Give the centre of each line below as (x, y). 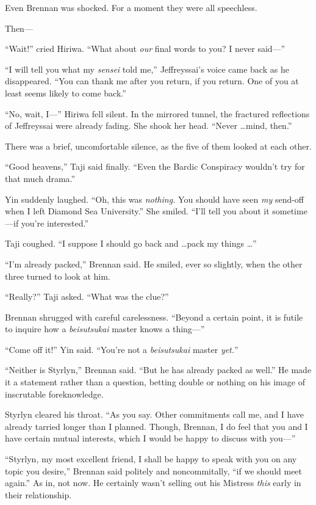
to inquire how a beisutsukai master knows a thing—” (105, 329)
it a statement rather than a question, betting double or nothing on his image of (155, 382)
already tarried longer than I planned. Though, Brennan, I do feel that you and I (156, 426)
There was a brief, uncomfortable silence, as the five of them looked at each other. (158, 146)
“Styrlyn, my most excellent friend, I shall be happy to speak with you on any (151, 459)
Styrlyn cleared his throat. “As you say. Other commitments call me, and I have (155, 414)
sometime (290, 211)
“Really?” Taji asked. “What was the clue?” (87, 296)
